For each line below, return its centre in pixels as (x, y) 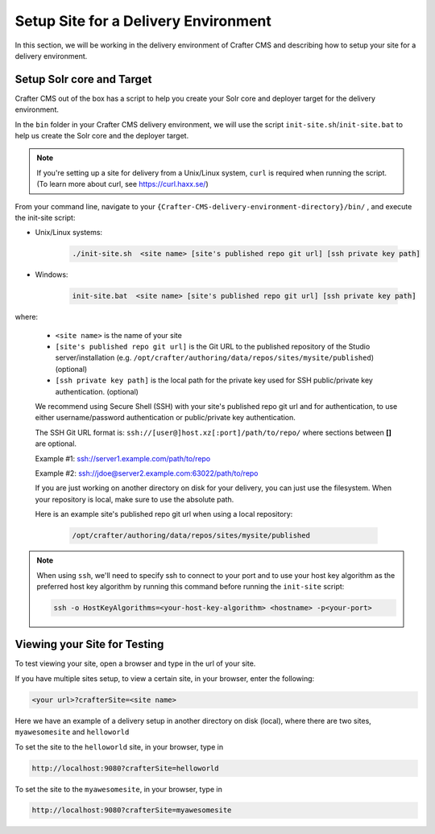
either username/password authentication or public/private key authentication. (165, 418)
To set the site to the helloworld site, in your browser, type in (119, 747)
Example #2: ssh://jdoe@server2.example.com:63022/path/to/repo (147, 473)
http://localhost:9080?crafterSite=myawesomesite (132, 810)
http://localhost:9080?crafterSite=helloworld (125, 768)
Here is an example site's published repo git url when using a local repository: (164, 514)
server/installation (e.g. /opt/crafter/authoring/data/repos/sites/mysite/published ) (215, 357)
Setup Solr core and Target (83, 79)
